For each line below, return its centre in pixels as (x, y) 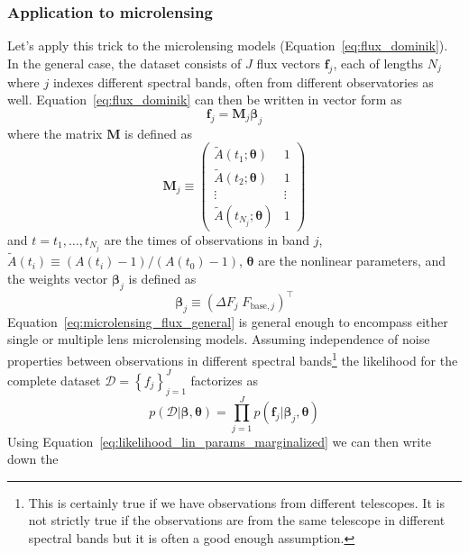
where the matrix (55, 133)
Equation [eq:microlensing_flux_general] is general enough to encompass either (228, 321)
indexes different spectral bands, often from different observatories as (243, 82)
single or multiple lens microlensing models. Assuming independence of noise (219, 339)
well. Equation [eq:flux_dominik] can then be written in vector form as (205, 100)
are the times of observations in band (207, 239)
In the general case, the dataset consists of (124, 63)
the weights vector (58, 278)
